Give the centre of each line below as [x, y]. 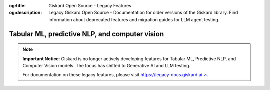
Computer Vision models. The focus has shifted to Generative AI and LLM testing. [107, 65]
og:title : [18, 6]
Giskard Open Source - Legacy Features [90, 6]
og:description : [26, 13]
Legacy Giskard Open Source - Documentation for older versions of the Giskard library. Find [143, 13]
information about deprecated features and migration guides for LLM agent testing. [134, 19]
